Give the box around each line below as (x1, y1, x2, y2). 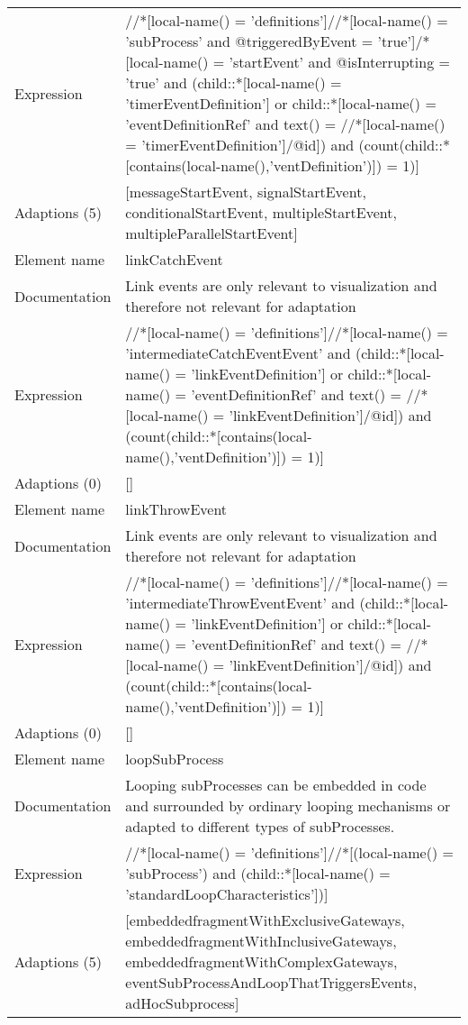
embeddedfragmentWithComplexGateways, (125, 951, 398, 972)
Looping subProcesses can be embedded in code (125, 774, 427, 795)
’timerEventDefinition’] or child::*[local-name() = (125, 93, 436, 114)
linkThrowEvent (125, 499, 228, 519)
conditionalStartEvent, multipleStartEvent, (125, 202, 397, 223)
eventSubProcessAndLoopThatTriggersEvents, (125, 972, 418, 993)
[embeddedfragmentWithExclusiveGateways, (125, 910, 405, 930)
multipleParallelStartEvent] (125, 223, 298, 243)
